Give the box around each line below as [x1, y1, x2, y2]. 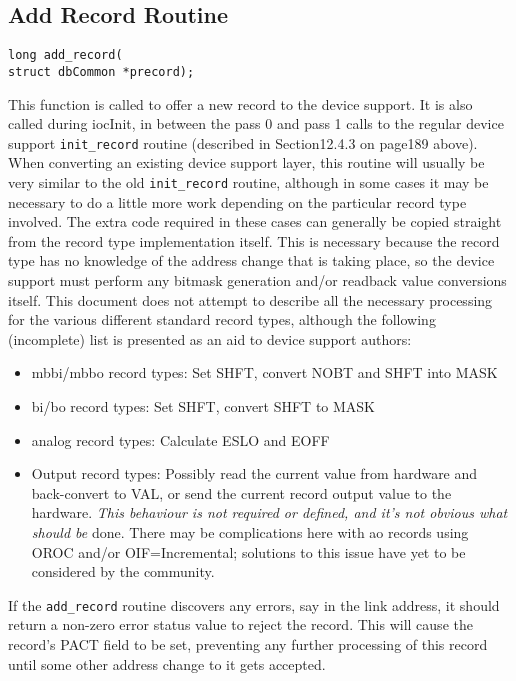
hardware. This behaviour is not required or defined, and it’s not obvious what [31, 502, 508, 523]
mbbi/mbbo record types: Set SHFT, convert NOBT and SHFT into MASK [31, 362, 498, 383]
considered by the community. [31, 561, 215, 582]
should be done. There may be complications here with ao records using [31, 521, 469, 542]
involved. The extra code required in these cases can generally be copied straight [8, 211, 502, 232]
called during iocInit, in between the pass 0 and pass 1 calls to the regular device [8, 113, 504, 134]
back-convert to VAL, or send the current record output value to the [31, 482, 452, 503]
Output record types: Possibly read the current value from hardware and [31, 463, 478, 484]
